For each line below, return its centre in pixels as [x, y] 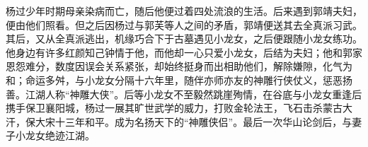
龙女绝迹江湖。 [60, 135]
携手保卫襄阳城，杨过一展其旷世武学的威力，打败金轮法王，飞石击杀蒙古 [174, 108]
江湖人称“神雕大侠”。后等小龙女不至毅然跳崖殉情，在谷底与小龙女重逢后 [194, 94]
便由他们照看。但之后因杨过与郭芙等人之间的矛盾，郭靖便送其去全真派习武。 [184, 24]
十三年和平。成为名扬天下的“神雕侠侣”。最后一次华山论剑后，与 [203, 121]
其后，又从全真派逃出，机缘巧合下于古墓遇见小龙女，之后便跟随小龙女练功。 [184, 39]
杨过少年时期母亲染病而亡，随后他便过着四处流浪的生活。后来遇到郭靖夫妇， [184, 11]
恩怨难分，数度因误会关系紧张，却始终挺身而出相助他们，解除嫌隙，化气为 [179, 66]
